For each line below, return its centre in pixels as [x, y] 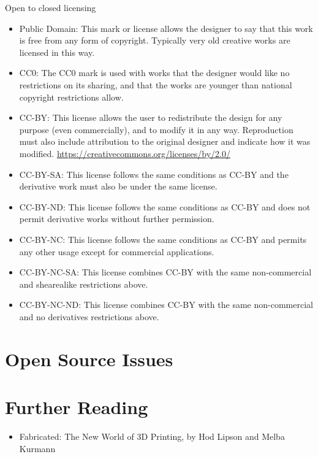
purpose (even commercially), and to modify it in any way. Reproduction [156, 129]
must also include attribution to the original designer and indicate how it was [165, 141]
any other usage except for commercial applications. [117, 251]
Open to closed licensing [51, 7]
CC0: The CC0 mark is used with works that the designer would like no [154, 73]
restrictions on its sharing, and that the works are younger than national [156, 84]
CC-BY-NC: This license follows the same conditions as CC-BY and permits [163, 239]
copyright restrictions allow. [71, 97]
